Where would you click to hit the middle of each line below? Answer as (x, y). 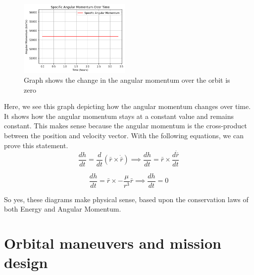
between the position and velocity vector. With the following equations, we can (124, 135)
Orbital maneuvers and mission (113, 243)
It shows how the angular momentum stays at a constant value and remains (119, 116)
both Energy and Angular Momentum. (63, 209)
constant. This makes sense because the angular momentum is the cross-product (126, 126)
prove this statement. (36, 145)
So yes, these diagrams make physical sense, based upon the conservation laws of (126, 199)
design (26, 262)
